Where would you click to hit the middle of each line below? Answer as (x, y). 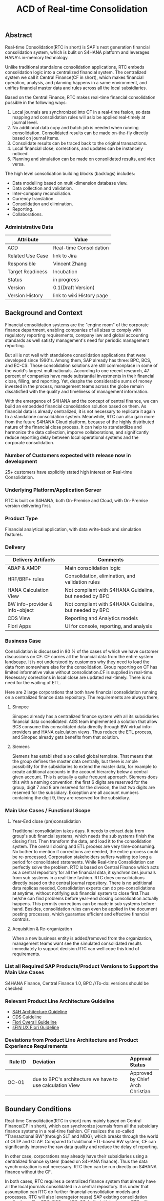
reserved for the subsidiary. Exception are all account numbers (75, 793)
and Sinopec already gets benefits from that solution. (66, 737)
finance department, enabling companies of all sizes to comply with (73, 330)
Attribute (28, 240)
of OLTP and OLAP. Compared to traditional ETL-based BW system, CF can (81, 1142)
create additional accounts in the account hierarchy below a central (80, 772)
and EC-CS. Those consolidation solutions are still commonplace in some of (81, 365)
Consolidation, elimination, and (100, 576)
